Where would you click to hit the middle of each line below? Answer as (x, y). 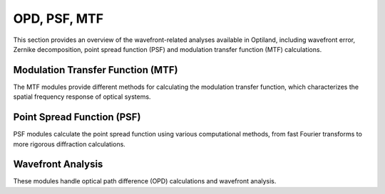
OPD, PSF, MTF (58, 18)
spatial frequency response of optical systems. (82, 97)
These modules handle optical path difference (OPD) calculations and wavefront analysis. (145, 181)
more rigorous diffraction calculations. (70, 144)
